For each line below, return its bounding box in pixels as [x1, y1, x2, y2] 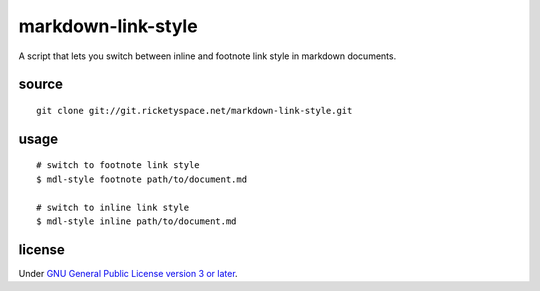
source [18, 76, 64, 93]
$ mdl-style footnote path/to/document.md [36, 173, 248, 185]
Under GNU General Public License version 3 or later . [18, 267, 239, 279]
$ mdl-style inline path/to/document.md [36, 215, 237, 227]
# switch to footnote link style [36, 160, 200, 171]
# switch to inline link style [36, 201, 190, 213]
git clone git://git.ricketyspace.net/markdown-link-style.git [36, 105, 353, 116]
